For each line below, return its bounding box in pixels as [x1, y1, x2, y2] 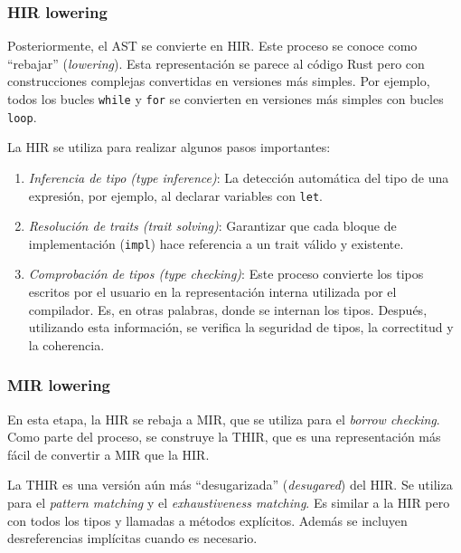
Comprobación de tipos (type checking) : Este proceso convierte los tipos [28, 264, 424, 283]
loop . [7, 107, 37, 126]
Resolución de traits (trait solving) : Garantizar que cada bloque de [28, 216, 397, 235]
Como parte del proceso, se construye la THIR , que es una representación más [7, 427, 441, 446]
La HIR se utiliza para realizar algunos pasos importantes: [7, 138, 331, 157]
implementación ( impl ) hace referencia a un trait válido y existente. [28, 234, 404, 253]
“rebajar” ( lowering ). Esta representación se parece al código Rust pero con [7, 53, 425, 72]
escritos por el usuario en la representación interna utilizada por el [28, 282, 397, 300]
